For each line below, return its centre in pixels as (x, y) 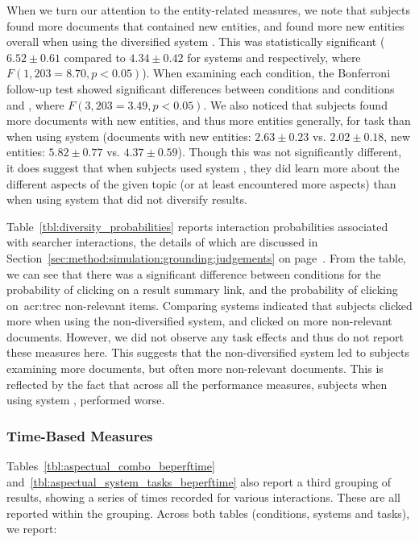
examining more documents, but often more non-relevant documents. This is (195, 368)
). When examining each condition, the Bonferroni (266, 73)
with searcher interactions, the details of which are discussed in (162, 242)
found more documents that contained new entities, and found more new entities (205, 25)
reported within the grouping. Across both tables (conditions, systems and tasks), (208, 513)
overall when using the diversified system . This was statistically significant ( (196, 41)
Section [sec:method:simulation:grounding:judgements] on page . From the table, (207, 257)
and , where (35, 104)
